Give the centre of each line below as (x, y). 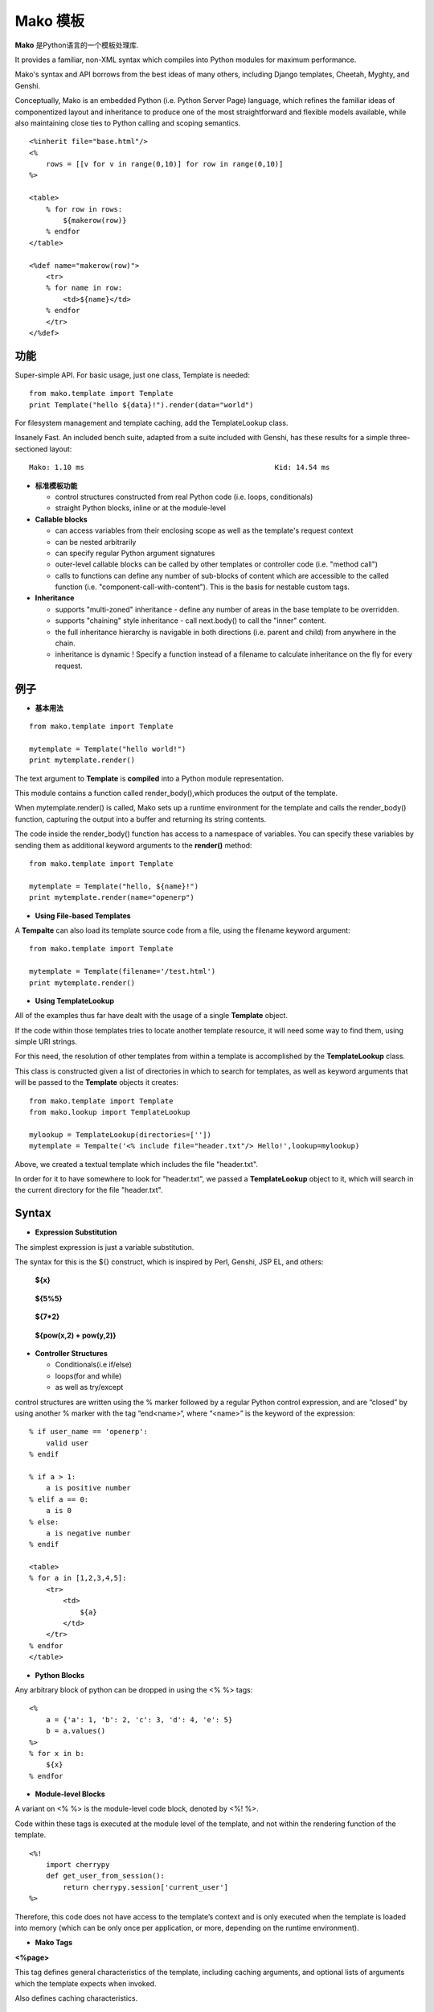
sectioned (31, 449)
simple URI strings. (46, 1041)
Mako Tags (54, 1943)
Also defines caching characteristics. (76, 1998)
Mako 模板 (49, 21)
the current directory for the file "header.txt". (89, 1190)
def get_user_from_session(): (105, 1876)
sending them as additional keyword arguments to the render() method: (133, 845)
